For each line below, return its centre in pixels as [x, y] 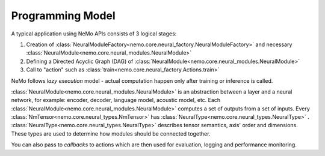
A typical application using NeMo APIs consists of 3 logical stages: [94, 34]
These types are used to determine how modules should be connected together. [111, 133]
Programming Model [63, 16]
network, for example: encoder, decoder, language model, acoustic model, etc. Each [116, 100]
